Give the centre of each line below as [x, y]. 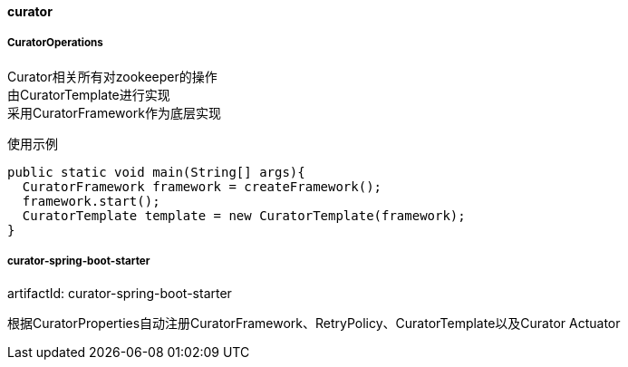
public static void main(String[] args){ [156, 172]
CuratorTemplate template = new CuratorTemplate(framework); [244, 215]
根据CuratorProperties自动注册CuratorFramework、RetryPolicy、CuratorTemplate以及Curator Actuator [314, 323]
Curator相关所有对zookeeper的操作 [112, 76]
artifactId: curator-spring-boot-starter [120, 293]
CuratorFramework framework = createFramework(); [202, 186]
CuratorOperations [55, 43]
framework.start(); [91, 201]
